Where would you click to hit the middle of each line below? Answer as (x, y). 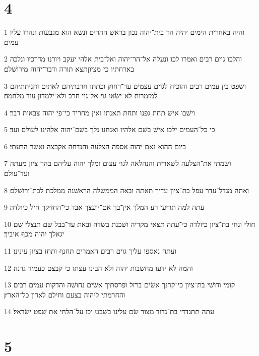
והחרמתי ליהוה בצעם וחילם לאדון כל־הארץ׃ (65, 294)
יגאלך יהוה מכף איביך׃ (34, 234)
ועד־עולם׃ (17, 173)
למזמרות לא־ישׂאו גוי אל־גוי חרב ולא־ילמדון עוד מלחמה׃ (81, 96)
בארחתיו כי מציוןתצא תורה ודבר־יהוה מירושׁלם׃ (69, 68)
